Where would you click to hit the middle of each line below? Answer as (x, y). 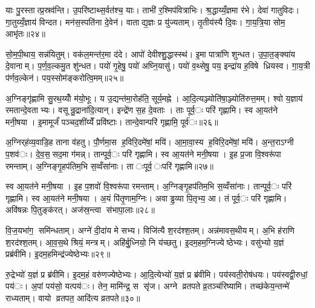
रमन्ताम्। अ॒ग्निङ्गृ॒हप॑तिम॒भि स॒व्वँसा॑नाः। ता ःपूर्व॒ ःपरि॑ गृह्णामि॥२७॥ (109, 165)
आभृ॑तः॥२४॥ (26, 34)
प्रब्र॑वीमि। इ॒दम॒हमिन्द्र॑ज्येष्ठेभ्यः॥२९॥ (58, 254)
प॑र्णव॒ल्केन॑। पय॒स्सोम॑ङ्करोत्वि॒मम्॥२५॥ (65, 77)
